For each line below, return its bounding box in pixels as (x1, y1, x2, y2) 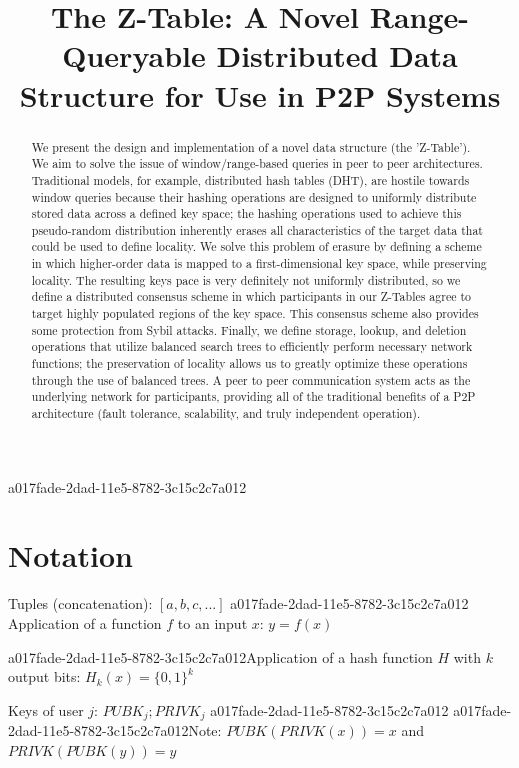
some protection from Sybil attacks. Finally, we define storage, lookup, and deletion (31, 321, 467, 338)
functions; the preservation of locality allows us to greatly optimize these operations (31, 355, 468, 372)
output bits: (8, 666, 81, 687)
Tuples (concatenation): (8, 593, 153, 614)
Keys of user (8, 699, 84, 720)
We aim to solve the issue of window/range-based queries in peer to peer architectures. (31, 155, 483, 172)
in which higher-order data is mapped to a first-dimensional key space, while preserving (31, 255, 487, 272)
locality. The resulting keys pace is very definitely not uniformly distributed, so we (31, 271, 461, 288)
